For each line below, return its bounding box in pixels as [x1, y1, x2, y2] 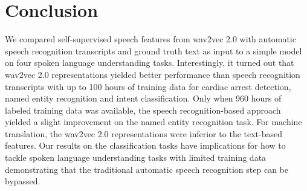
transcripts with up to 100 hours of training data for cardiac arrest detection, [5, 80, 291, 92]
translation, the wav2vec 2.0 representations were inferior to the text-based [5, 127, 283, 140]
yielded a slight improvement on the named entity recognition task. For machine [5, 115, 302, 128]
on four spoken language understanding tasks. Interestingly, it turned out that [5, 56, 294, 69]
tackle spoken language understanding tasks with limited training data [5, 151, 267, 164]
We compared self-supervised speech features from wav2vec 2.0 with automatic [5, 33, 296, 45]
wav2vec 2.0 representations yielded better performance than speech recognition [5, 68, 300, 80]
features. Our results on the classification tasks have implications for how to [5, 139, 286, 152]
